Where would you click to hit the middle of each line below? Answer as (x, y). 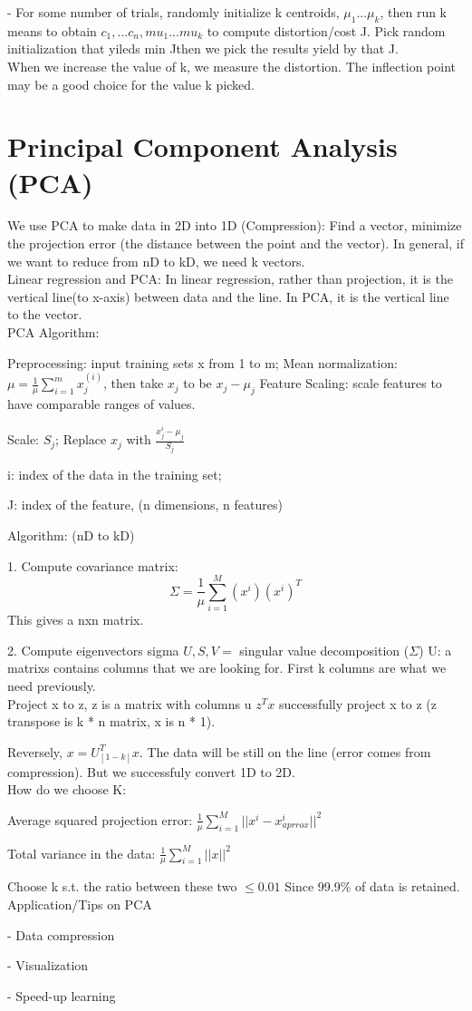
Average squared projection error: (100, 819)
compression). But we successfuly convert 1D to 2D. (151, 771)
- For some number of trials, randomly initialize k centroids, (173, 12)
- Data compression (61, 934)
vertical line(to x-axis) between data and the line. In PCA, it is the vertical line (228, 296)
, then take (134, 383)
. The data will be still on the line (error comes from (285, 751)
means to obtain (52, 30)
